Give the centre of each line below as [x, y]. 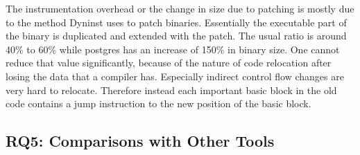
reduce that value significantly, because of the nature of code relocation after [169, 63]
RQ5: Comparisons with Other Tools [140, 141]
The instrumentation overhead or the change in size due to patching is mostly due [180, 8]
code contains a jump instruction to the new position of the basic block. [158, 103]
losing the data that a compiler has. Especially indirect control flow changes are [175, 76]
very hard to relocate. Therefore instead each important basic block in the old [171, 90]
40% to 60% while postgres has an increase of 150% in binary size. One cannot [173, 49]
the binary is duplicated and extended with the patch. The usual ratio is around [176, 36]
